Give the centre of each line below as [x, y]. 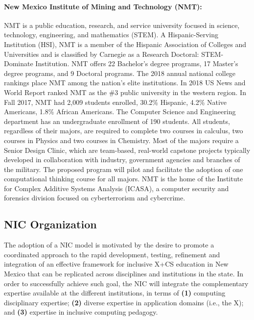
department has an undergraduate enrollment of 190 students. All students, [117, 121]
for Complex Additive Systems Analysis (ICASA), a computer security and [116, 188]
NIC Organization [50, 224]
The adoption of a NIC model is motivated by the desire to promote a [109, 245]
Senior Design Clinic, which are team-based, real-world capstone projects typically [127, 150]
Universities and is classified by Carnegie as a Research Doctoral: [102, 54]
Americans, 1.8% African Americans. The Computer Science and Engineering [120, 111]
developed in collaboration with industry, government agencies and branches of [122, 160]
